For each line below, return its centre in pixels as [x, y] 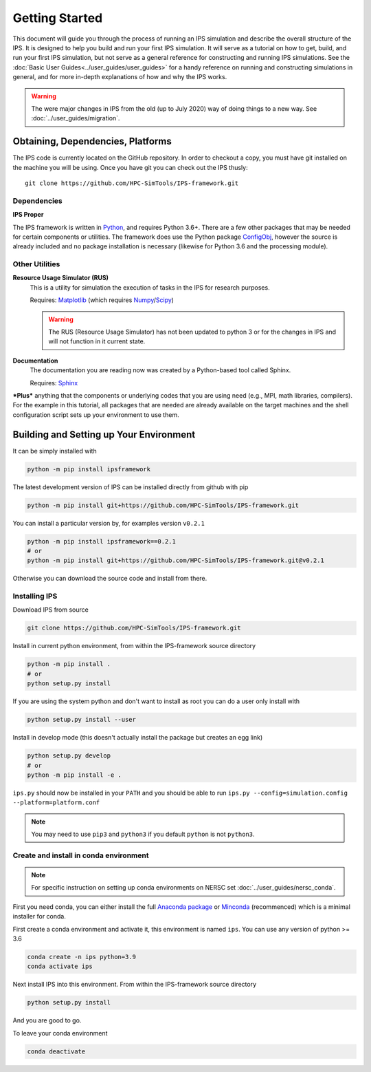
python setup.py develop [69, 756]
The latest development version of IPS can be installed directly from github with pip [131, 487]
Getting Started [58, 18]
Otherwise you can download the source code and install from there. [110, 579]
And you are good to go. [47, 1020]
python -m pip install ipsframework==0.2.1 [102, 541]
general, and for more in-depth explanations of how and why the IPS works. [120, 77]
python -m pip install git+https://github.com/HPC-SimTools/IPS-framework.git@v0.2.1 [176, 560]
